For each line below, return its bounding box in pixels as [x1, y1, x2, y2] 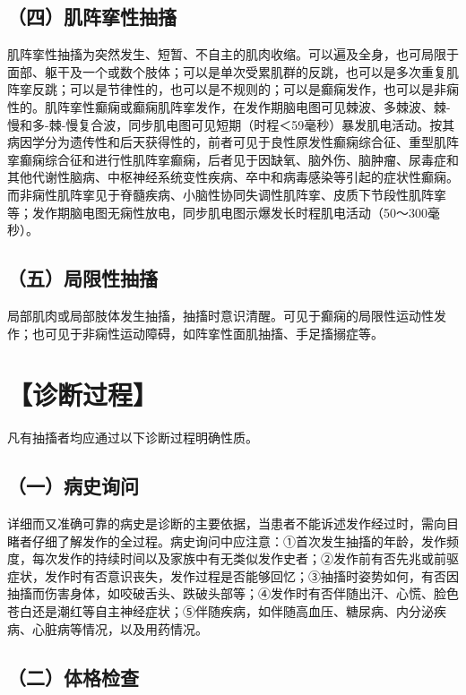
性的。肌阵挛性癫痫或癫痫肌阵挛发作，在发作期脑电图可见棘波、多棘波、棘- [7, 97, 451, 116]
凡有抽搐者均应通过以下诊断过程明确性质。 [7, 428, 258, 447]
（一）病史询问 [7, 472, 139, 500]
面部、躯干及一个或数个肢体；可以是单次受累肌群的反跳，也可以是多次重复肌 [7, 62, 459, 81]
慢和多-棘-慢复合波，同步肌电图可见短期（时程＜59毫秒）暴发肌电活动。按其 [7, 115, 455, 133]
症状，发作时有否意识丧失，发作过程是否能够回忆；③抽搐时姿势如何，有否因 [7, 566, 459, 585]
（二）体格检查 [7, 663, 139, 691]
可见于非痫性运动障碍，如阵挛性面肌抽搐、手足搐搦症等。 [44, 323, 384, 342]
